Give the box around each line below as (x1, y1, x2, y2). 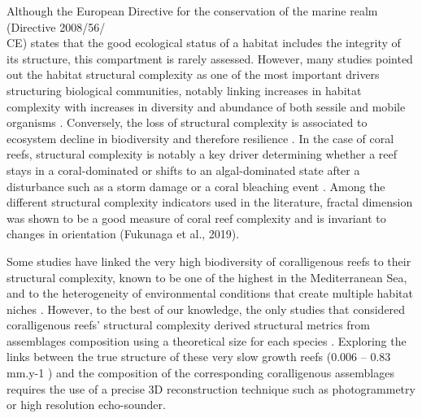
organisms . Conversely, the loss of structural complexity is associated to (7, 114, 368, 131)
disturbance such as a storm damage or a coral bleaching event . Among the (7, 177, 385, 194)
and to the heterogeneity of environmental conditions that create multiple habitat (7, 285, 413, 302)
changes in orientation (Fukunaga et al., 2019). (7, 225, 240, 242)
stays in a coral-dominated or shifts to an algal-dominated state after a (7, 161, 360, 178)
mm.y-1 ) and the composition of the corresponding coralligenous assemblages (7, 364, 394, 381)
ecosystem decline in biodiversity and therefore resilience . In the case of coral (7, 129, 394, 146)
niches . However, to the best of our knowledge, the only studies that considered (7, 300, 406, 317)
